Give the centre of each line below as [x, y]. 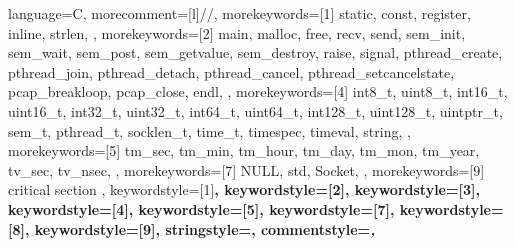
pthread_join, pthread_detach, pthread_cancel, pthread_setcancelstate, [231, 71]
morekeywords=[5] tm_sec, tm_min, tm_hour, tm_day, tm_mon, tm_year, [244, 150]
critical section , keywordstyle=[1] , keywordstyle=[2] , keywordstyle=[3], [244, 189]
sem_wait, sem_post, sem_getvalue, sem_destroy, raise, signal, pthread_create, [255, 52]
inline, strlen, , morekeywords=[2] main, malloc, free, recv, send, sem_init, [237, 32]
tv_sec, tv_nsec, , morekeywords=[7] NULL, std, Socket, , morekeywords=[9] [246, 169]
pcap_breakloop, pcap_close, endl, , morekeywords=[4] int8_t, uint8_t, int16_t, [258, 91]
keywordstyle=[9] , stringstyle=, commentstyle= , [205, 228]
